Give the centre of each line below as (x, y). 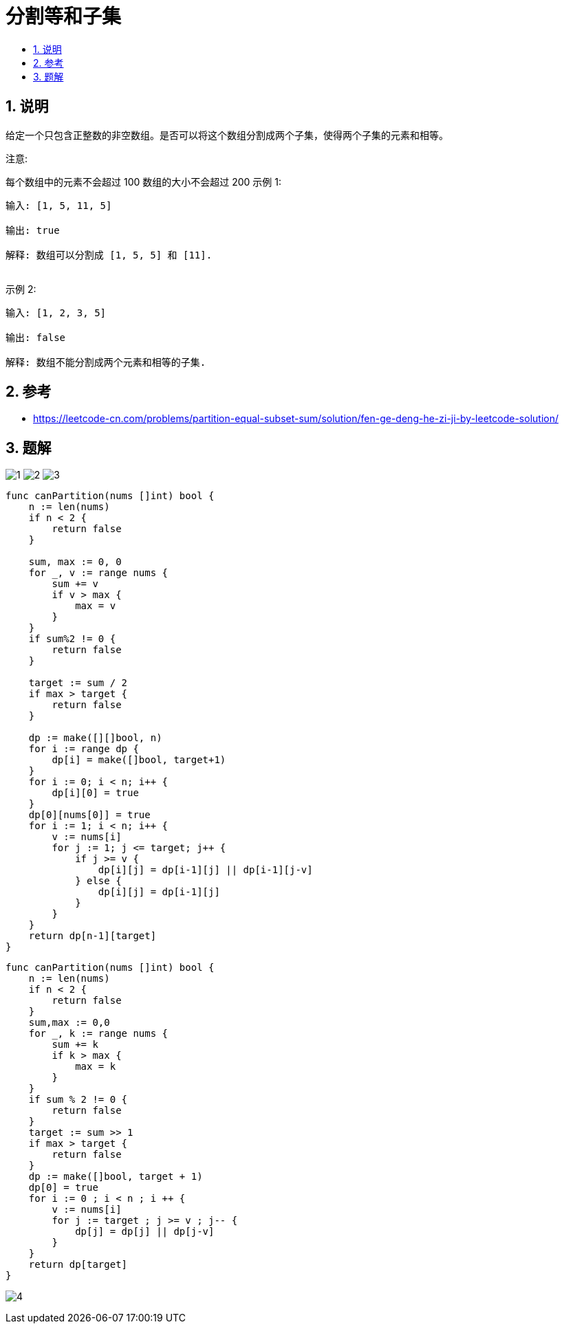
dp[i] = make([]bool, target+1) (139, 760)
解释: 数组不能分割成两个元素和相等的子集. (106, 362)
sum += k (75, 1045)
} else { (98, 881)
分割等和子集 (64, 17)
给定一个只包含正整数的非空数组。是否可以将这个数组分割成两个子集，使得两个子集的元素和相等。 (227, 135)
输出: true (33, 230)
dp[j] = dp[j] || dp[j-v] (145, 1232)
